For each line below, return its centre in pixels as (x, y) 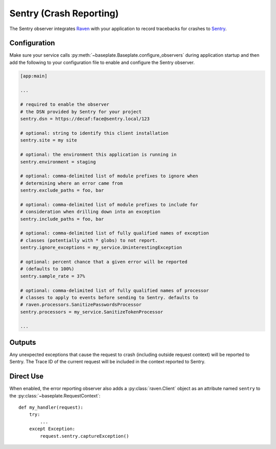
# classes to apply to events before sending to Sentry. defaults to (109, 297)
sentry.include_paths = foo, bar (62, 219)
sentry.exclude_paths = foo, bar (62, 191)
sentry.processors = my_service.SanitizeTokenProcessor (92, 312)
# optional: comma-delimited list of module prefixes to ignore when (109, 176)
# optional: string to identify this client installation (94, 133)
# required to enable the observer (65, 104)
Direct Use (27, 376)
